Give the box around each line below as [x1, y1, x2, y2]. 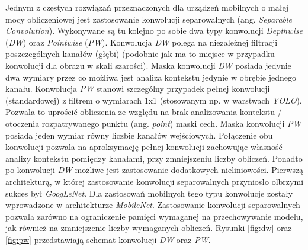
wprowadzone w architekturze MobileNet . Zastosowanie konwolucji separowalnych [5, 198, 300, 211]
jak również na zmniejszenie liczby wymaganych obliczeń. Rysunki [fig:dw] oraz [5, 222, 292, 234]
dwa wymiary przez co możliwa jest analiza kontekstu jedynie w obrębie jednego [5, 70, 297, 83]
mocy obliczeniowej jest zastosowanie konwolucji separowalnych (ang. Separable [5, 12, 293, 25]
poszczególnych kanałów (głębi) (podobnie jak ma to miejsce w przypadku [5, 47, 275, 60]
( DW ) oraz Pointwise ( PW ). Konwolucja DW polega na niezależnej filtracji [5, 36, 278, 48]
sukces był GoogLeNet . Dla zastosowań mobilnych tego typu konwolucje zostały [5, 187, 293, 199]
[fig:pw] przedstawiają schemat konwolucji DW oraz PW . [5, 233, 211, 245]
